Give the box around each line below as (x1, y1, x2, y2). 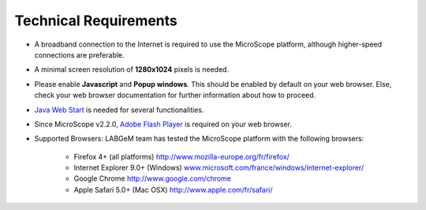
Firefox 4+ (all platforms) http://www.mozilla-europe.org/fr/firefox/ (73, 152, 290, 161)
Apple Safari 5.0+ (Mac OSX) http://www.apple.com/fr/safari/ (73, 185, 273, 194)
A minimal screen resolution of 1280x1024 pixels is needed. (34, 65, 229, 74)
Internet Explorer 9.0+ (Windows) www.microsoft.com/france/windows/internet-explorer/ (73, 163, 364, 173)
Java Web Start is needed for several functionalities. (34, 105, 204, 114)
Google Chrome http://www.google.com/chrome (73, 174, 232, 183)
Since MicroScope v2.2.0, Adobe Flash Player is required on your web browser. (34, 119, 292, 129)
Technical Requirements (14, 12, 177, 29)
